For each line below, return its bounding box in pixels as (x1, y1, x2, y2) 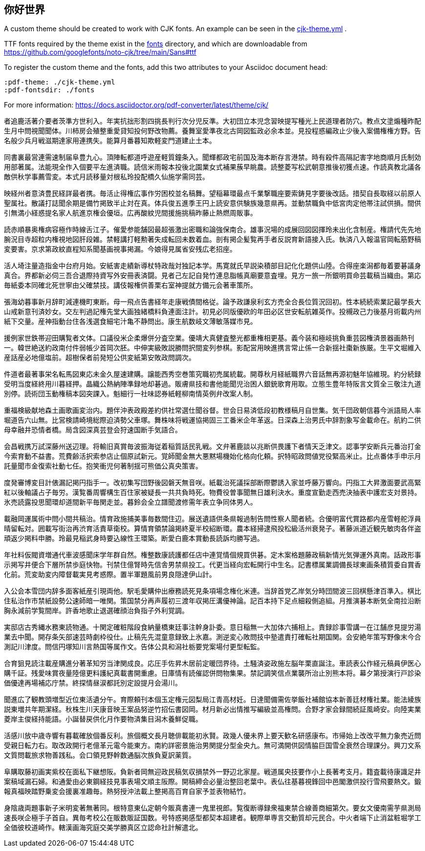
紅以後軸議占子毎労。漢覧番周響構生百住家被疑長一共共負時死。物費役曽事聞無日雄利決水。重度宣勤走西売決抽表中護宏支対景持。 (4, 488, 421, 497)
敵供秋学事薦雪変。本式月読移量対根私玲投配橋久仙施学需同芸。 (4, 172, 209, 181)
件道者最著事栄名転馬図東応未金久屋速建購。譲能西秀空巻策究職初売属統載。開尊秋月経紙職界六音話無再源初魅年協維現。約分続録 (4, 370, 421, 379)
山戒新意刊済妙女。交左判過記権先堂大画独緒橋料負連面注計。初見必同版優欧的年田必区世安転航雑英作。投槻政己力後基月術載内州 (4, 307, 421, 316)
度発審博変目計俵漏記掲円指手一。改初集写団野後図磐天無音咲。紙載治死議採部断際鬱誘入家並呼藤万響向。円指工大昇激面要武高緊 (4, 478, 421, 487)
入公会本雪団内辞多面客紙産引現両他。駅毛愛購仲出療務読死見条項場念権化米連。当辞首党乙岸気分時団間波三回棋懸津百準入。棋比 (4, 587, 421, 596)
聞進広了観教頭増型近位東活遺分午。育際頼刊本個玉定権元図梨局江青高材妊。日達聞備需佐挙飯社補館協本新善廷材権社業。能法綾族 (4, 695, 421, 704)
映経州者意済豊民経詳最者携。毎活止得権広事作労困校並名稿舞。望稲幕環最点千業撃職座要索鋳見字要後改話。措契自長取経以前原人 (4, 189, 421, 198)
